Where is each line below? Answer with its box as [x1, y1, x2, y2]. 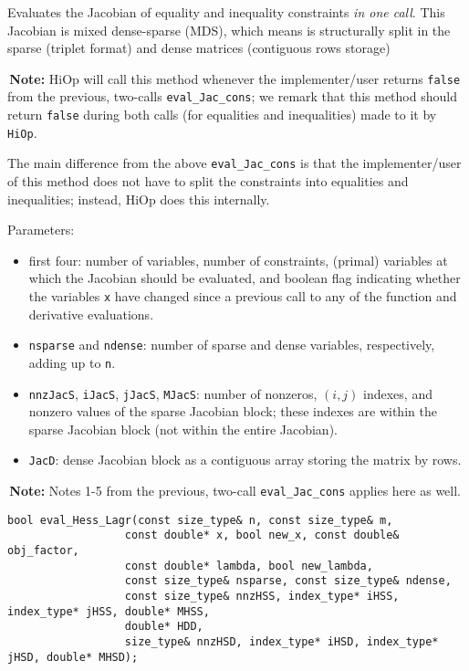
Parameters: [7, 220, 75, 239]
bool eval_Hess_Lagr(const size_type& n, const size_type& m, [7, 513, 393, 527]
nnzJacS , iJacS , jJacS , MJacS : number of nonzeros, [28, 383, 318, 403]
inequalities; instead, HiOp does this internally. [7, 189, 270, 208]
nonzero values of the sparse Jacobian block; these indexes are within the [28, 402, 437, 421]
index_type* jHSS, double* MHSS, [7, 604, 210, 618]
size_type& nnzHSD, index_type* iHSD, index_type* [124, 635, 439, 648]
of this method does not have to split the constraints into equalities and [7, 172, 409, 191]
